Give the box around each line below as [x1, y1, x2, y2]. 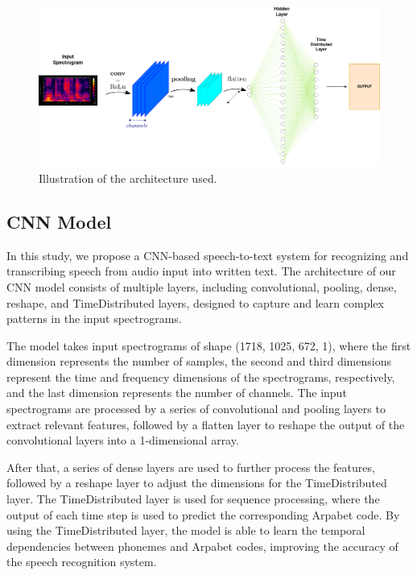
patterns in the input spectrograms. [6, 310, 182, 327]
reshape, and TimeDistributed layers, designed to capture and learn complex [6, 294, 384, 311]
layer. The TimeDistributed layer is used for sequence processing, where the [6, 490, 380, 507]
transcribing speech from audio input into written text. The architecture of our [6, 263, 396, 279]
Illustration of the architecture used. [39, 169, 217, 186]
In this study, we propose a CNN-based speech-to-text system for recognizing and [6, 246, 409, 263]
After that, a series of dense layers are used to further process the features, [6, 458, 375, 475]
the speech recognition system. [6, 553, 157, 570]
